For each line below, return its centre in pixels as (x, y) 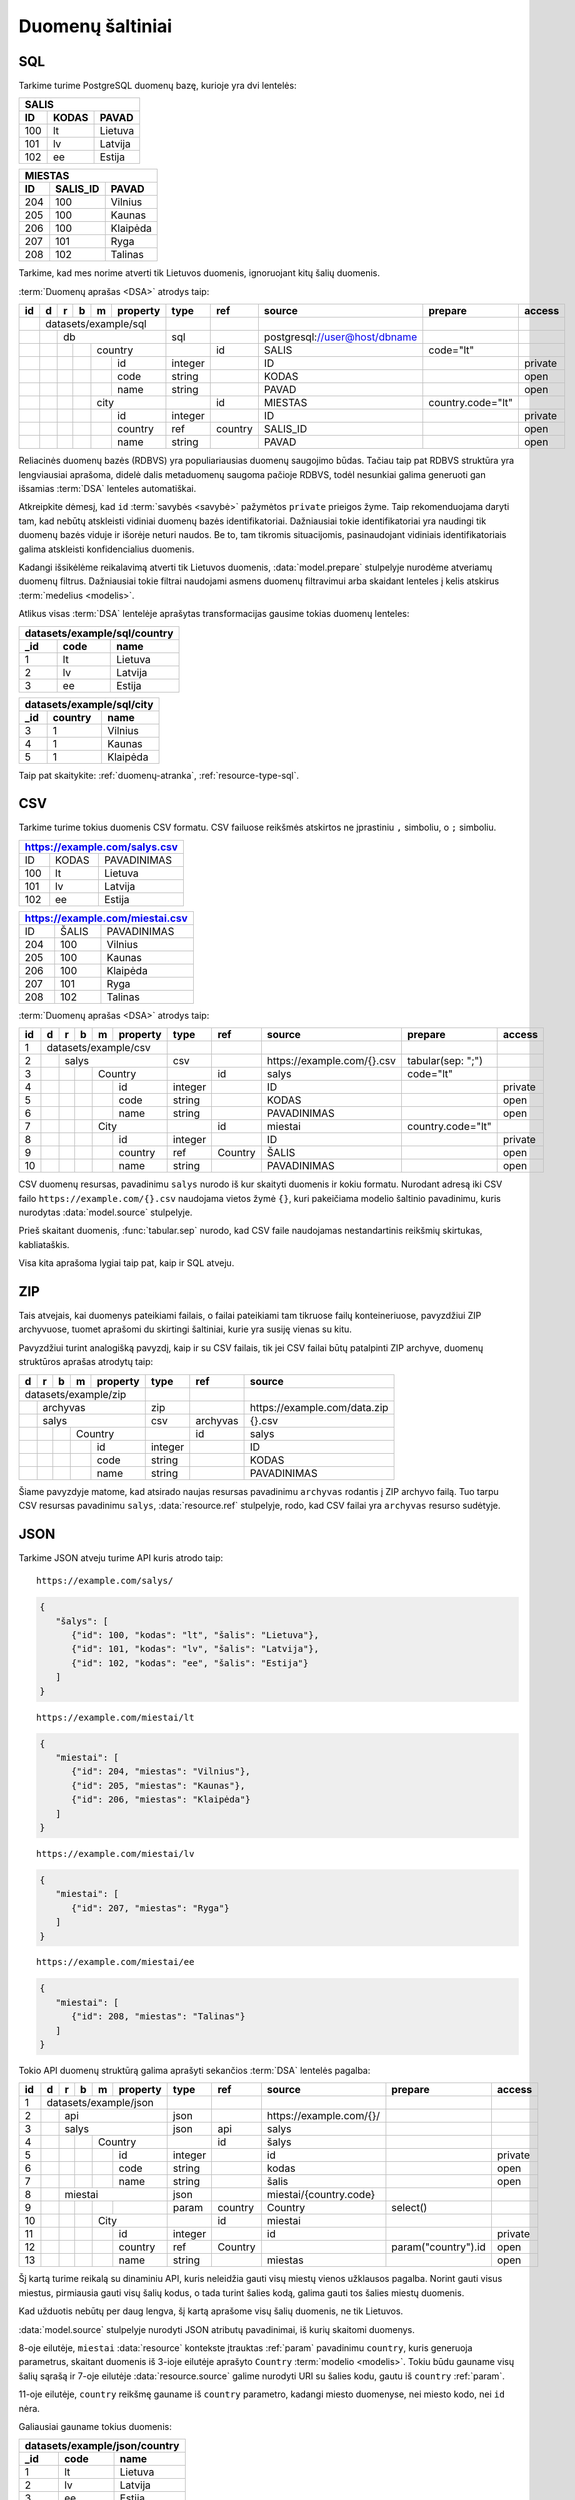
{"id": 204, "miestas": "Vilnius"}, (161, 1771)
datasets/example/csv (98, 1048)
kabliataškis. (44, 1244)
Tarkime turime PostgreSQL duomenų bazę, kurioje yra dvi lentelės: (157, 86)
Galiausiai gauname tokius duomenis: (95, 2426)
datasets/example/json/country (102, 2446)
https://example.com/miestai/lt (115, 1717)
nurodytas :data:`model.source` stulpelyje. (105, 1212)
